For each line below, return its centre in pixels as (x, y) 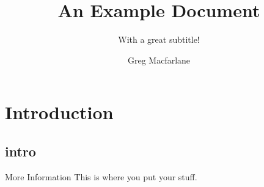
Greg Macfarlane (159, 60)
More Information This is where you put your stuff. (101, 176)
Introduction (59, 112)
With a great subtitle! (159, 39)
